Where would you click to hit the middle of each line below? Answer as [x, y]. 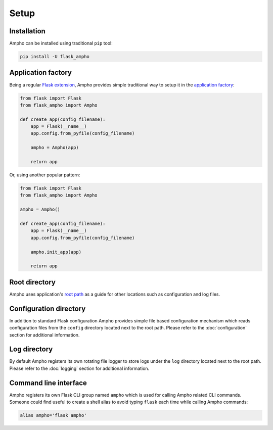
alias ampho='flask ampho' [53, 415]
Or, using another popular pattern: [45, 175]
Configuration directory [48, 308]
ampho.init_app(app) [56, 252]
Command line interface [48, 383]
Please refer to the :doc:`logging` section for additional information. [79, 368]
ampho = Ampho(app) [55, 148]
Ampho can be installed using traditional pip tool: [61, 43]
